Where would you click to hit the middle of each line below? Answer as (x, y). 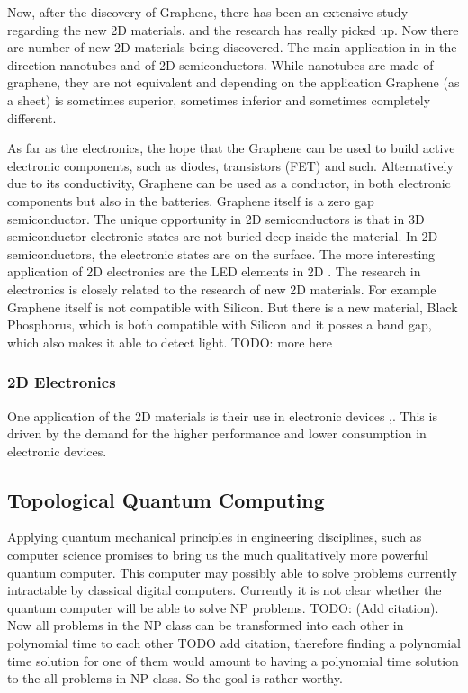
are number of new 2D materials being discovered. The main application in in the (232, 47)
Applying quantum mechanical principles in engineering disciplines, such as (215, 537)
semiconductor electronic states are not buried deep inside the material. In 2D (223, 236)
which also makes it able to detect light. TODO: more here (170, 342)
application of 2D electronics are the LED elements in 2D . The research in (214, 271)
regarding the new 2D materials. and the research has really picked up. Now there (233, 29)
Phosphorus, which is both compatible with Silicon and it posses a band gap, (220, 324)
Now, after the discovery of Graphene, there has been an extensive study (208, 12)
